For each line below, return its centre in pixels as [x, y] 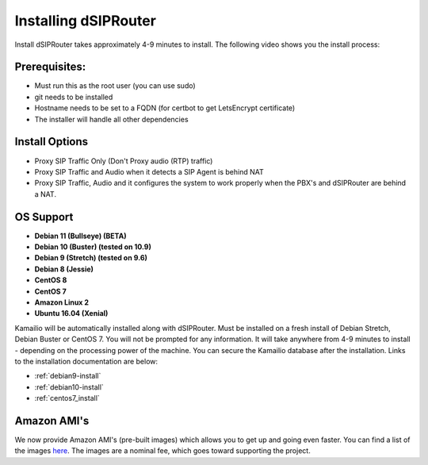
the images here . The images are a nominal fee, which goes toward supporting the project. [162, 451]
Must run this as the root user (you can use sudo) [115, 86]
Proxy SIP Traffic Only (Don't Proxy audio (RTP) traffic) [124, 161]
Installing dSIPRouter [85, 21]
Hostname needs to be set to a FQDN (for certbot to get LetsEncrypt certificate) [165, 108]
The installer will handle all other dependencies [112, 119]
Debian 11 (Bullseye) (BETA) [80, 236]
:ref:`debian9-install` [68, 376]
